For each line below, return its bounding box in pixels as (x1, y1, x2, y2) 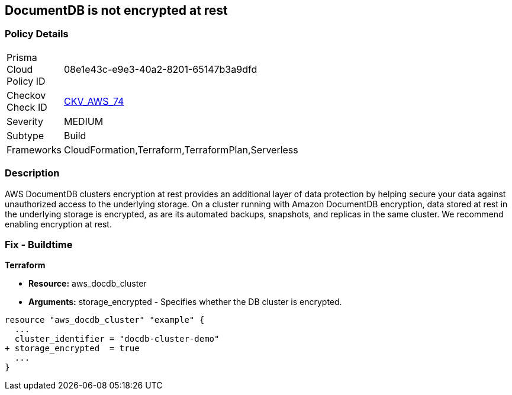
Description (5, 167, 60, 179)
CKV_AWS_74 (63, 95, 124, 107)
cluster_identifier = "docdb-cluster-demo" (14, 334, 220, 344)
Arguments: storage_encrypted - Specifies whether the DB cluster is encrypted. (28, 297, 342, 307)
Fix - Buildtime (5, 238, 73, 251)
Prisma (7, 51, 37, 63)
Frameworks (7, 143, 62, 156)
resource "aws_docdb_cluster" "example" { (5, 315, 205, 325)
